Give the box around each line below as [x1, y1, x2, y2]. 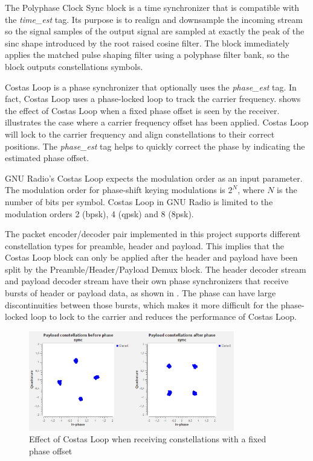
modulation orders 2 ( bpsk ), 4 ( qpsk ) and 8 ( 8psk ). [5, 207, 194, 220]
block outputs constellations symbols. [5, 60, 143, 72]
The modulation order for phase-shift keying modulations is [5, 183, 225, 196]
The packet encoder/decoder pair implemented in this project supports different [5, 227, 301, 240]
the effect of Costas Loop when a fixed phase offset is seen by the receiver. [5, 104, 280, 116]
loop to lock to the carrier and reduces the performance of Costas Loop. [30, 310, 297, 323]
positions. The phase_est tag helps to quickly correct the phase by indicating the [5, 139, 305, 152]
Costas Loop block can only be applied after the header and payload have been [5, 251, 298, 264]
